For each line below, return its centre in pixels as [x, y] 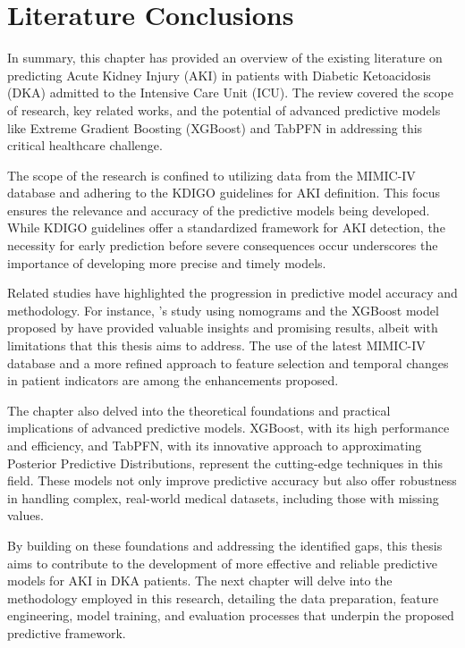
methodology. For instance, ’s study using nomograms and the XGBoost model [223, 310]
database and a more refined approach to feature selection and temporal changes [228, 362]
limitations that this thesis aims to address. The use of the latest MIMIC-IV [216, 345]
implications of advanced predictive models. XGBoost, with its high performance [228, 428]
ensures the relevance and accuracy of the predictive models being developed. [219, 210]
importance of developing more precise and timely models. [167, 262]
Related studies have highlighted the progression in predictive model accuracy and [232, 293]
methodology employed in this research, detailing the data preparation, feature [223, 598]
